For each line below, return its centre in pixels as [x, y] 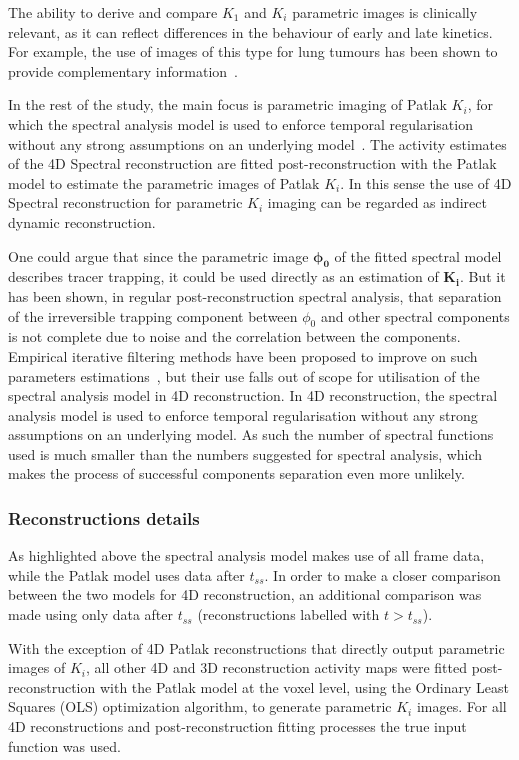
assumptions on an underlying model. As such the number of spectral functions [251, 434]
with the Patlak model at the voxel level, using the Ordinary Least [304, 686]
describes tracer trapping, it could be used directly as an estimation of [223, 276]
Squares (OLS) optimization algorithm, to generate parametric [200, 706]
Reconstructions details [104, 517]
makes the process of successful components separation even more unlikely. [236, 473]
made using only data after [91, 614]
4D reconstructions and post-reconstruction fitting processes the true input [237, 726]
